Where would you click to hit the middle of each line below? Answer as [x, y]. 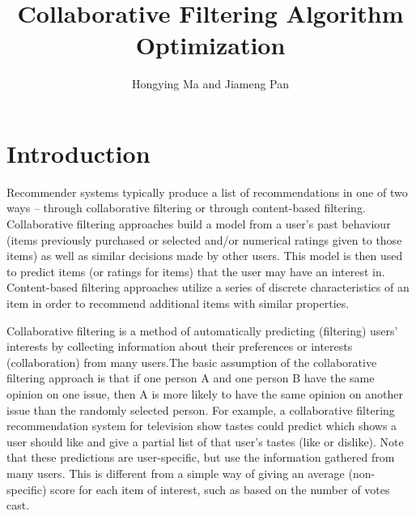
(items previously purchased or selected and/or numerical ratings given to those [204, 239]
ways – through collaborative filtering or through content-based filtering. [186, 208]
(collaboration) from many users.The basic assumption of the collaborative [192, 362]
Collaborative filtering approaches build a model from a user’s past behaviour [199, 224]
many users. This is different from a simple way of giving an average [176, 473]
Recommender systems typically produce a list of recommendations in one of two [207, 192]
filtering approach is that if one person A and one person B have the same [191, 378]
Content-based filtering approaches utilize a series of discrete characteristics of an [208, 287]
